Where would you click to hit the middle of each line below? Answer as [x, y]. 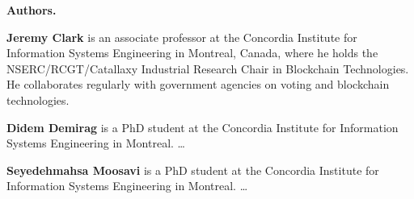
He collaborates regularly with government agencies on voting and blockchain [198, 84]
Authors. [32, 10]
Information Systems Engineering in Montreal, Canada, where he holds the [192, 53]
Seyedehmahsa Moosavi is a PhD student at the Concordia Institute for [193, 170]
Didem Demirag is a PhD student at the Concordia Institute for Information [203, 127]
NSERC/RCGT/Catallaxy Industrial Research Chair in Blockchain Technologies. [208, 68]
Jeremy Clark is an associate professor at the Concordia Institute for [182, 37]
